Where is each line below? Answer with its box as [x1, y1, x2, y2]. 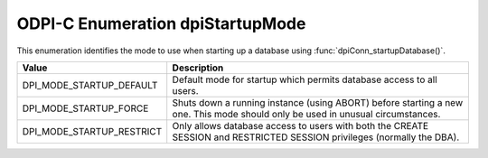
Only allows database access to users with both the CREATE [172, 119, 429, 132]
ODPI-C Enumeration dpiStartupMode [16, 14, 306, 33]
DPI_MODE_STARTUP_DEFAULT [22, 79, 158, 91]
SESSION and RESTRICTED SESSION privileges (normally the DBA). [172, 131, 460, 144]
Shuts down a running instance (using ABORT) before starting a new [172, 96, 464, 108]
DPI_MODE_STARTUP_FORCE [22, 102, 149, 115]
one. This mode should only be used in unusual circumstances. [172, 107, 441, 120]
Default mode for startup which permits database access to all [172, 73, 437, 86]
